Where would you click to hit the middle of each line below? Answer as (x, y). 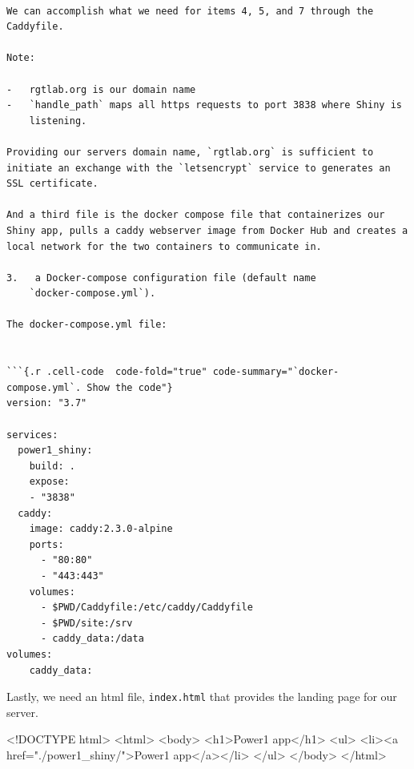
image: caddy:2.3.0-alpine (101, 529)
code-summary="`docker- (276, 372)
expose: (49, 482)
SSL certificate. (52, 184)
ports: (46, 544)
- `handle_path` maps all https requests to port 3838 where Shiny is (204, 105)
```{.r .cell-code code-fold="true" (107, 372)
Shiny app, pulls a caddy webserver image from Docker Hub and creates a (207, 230)
